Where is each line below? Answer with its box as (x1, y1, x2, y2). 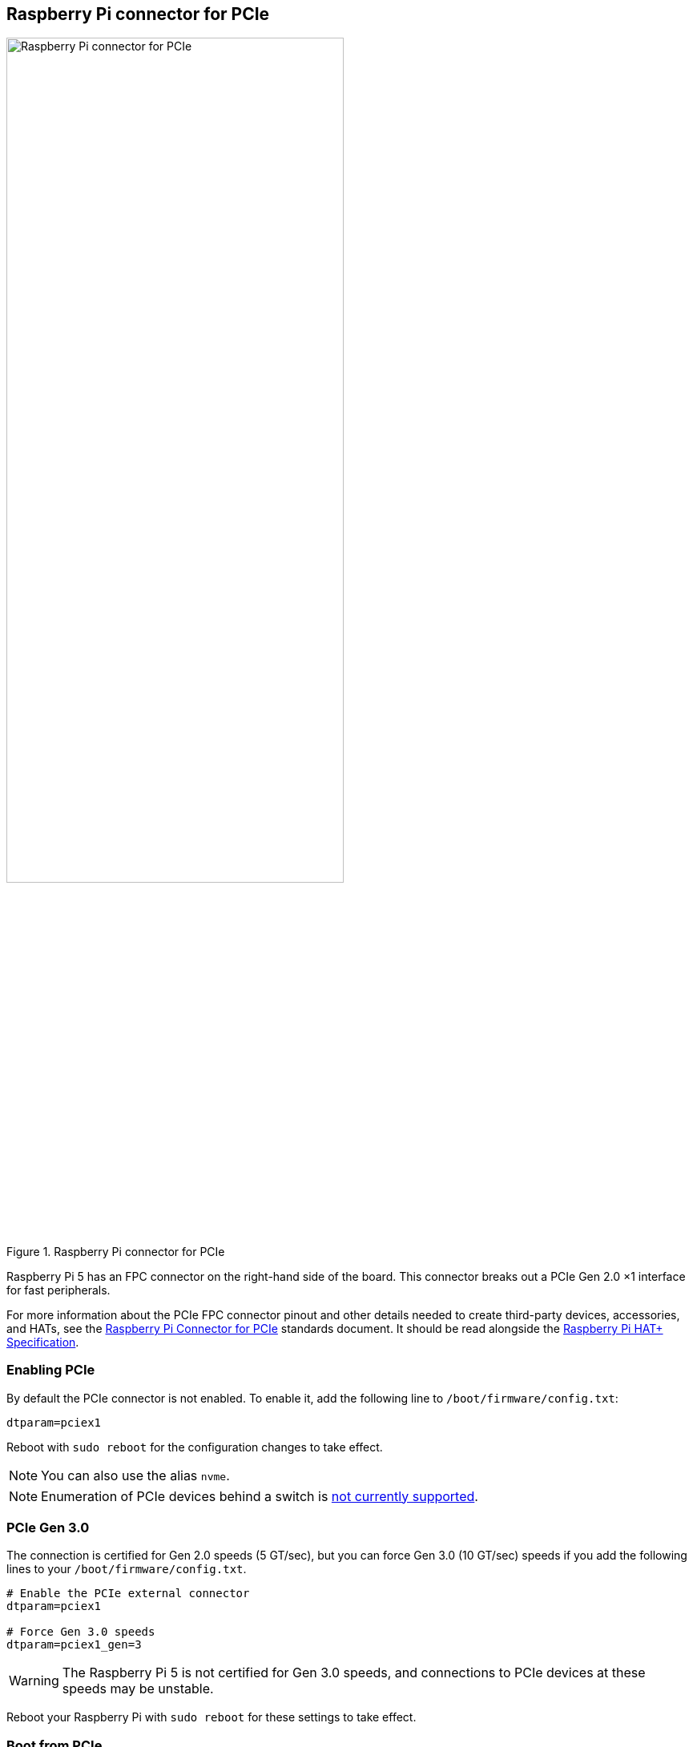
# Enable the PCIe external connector (6, 1587, 250, 1600)
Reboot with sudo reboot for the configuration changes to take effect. (6, 1439, 383, 1454)
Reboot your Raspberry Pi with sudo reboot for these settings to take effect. (6, 1710, 417, 1725)
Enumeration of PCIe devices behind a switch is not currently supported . (41, 1487, 478, 1504)
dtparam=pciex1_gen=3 (6, 1638, 142, 1652)
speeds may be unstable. (62, 1681, 214, 1697)
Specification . (6, 1334, 79, 1349)
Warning (9, 1673, 59, 1689)
